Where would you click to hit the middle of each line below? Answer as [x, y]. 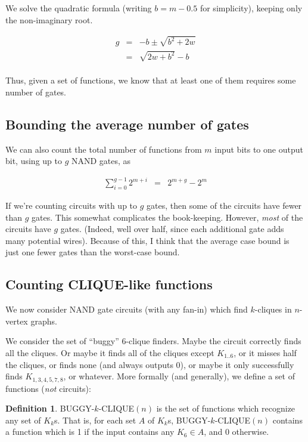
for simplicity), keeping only [251, 8]
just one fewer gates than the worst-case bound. [93, 252]
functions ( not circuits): [48, 388]
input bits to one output [259, 149]
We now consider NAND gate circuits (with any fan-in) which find [127, 309]
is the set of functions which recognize [226, 408]
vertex [17, 321]
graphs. [44, 321]
